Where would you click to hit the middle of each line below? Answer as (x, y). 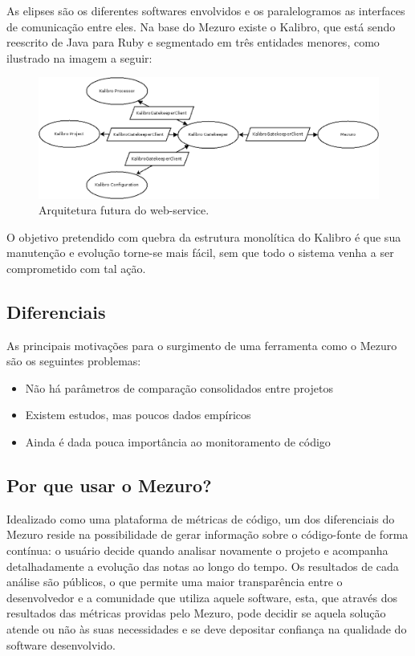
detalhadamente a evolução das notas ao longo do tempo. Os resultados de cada (203, 566)
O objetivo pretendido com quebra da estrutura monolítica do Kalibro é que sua (204, 236)
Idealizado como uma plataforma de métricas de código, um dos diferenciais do (201, 518)
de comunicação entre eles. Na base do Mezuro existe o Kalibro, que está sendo (201, 26)
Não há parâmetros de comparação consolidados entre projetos (179, 387)
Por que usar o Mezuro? (109, 485)
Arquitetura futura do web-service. (124, 210)
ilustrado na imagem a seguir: (79, 57)
